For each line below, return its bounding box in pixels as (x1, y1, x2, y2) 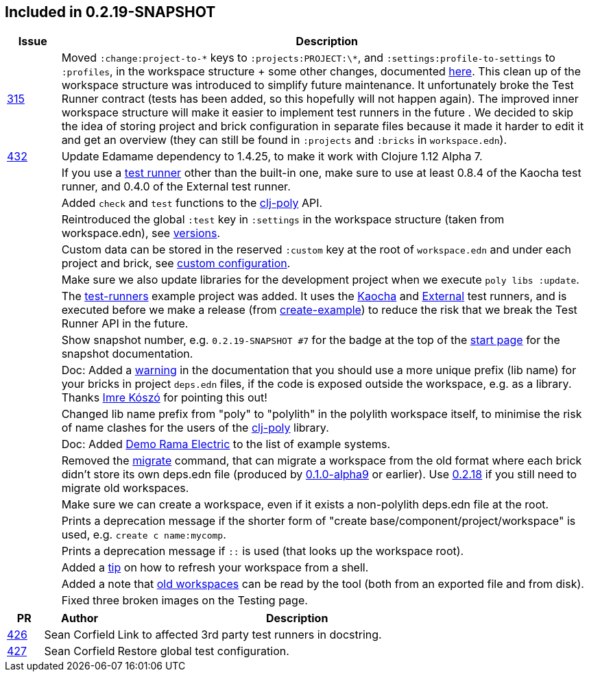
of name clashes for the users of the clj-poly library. (61, 421, 329, 435)
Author (60, 611, 99, 626)
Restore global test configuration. (117, 644, 289, 658)
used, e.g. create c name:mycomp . (61, 528, 226, 542)
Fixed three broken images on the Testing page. (61, 593, 308, 608)
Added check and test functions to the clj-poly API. (61, 196, 323, 210)
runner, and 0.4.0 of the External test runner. (61, 180, 291, 194)
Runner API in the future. (61, 317, 189, 331)
